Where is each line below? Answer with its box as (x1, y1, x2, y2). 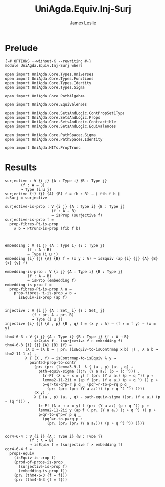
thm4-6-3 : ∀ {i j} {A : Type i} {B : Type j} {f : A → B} (5, 334, 129, 339)
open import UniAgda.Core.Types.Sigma (5, 85, 85, 90)
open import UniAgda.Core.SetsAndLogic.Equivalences (5, 124, 116, 129)
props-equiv (9, 451, 35, 456)
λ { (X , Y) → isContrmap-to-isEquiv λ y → (25, 355, 116, 361)
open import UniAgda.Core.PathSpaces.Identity (5, 137, 103, 142)
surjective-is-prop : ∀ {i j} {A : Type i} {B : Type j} (5, 204, 125, 209)
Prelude (5, 42, 38, 53)
